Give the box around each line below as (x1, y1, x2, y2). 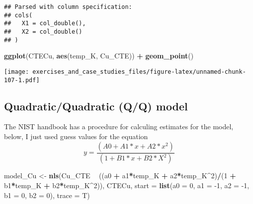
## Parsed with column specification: (4, 3, 132, 10)
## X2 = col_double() (4, 28, 83, 35)
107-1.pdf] (4, 76, 40, 84)
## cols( (4, 11, 33, 19)
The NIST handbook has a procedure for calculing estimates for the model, (4, 121, 234, 132)
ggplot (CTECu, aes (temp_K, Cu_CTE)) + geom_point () (4, 51, 194, 61)
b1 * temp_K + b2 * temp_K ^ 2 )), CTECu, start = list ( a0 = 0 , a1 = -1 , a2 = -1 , (4, 180, 250, 191)
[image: (4, 68, 29, 75)
